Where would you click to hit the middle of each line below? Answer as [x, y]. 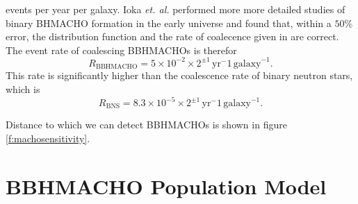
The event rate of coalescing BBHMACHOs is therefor [121, 50]
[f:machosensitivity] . [48, 138]
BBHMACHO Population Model [166, 186]
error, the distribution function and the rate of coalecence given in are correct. [172, 36]
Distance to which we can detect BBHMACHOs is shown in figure [146, 125]
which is [23, 88]
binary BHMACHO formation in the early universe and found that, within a [169, 23]
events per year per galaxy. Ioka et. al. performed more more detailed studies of [176, 9]
